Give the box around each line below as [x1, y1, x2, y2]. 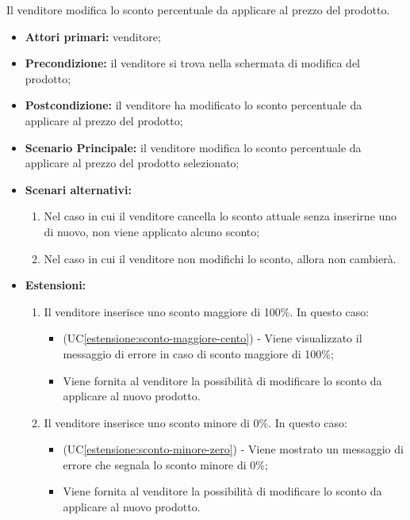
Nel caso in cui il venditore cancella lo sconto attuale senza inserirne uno [44, 208, 397, 224]
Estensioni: [25, 277, 86, 293]
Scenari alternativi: [25, 181, 132, 197]
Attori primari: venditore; [25, 28, 161, 44]
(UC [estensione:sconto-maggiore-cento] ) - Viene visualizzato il [63, 330, 362, 346]
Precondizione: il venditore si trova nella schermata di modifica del [25, 55, 360, 71]
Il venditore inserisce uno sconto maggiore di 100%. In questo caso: [44, 303, 370, 319]
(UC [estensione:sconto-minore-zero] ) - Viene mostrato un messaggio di [63, 441, 404, 457]
